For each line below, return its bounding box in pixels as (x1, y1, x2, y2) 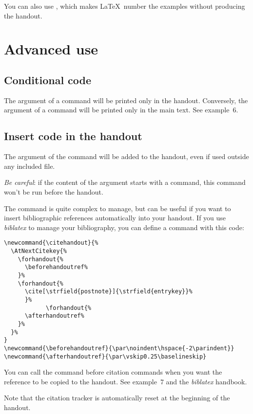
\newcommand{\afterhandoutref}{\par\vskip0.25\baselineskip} (4, 353, 207, 360)
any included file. (4, 161, 55, 171)
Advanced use (4, 39, 98, 59)
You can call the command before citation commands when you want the (4, 367, 222, 377)
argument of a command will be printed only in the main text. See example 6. (4, 105, 238, 115)
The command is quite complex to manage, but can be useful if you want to (4, 203, 231, 213)
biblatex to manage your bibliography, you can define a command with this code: (4, 222, 244, 232)
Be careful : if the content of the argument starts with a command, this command (4, 177, 246, 187)
